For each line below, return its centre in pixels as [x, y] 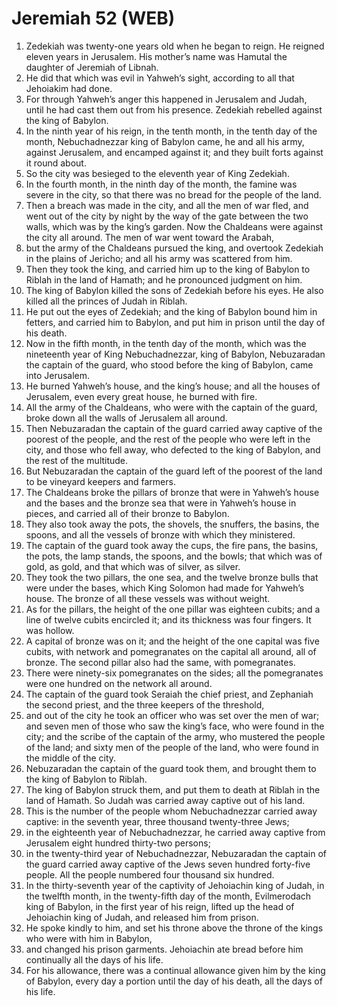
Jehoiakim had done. [69, 88]
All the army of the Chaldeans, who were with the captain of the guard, [171, 407]
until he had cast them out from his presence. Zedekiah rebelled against [174, 109]
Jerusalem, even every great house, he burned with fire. [141, 396]
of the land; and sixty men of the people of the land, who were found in [172, 747]
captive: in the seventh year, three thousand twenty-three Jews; [157, 821]
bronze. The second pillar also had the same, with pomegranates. [160, 662]
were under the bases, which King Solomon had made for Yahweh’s [165, 588]
